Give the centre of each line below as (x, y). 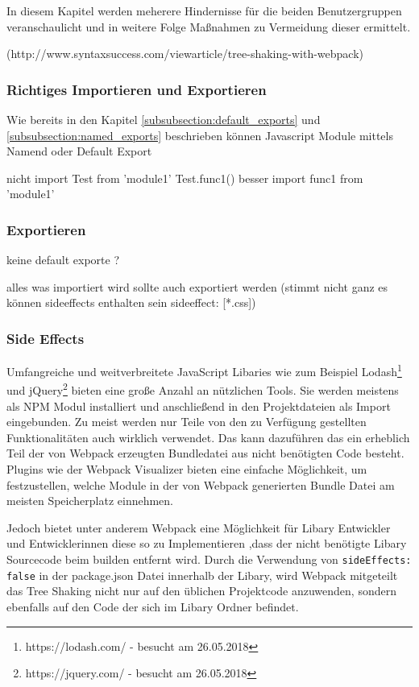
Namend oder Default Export (79, 151)
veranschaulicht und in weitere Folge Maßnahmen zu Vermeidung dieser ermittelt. (209, 26)
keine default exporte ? (63, 260)
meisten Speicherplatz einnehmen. (90, 501)
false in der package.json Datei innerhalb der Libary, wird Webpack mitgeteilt (202, 575)
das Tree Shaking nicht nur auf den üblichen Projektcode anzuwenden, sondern (201, 591)
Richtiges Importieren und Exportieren (137, 89)
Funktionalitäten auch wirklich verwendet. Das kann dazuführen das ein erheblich (208, 437)
